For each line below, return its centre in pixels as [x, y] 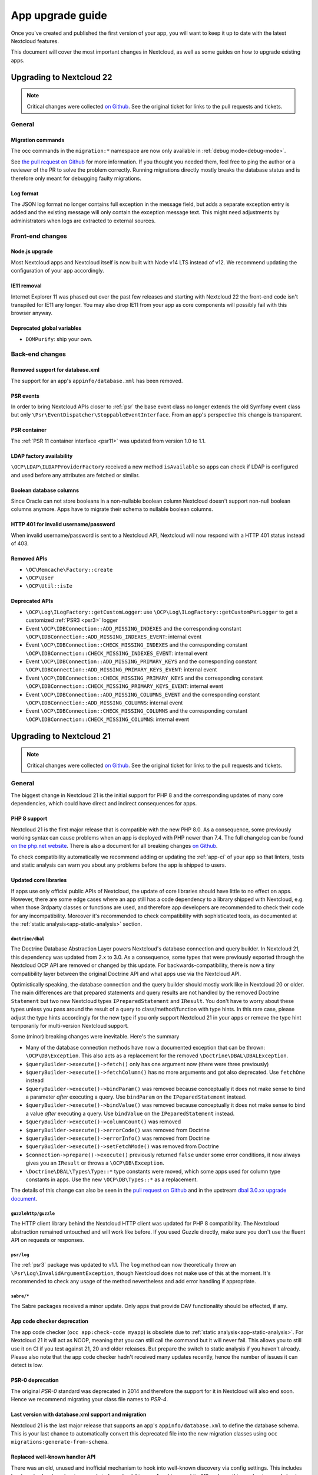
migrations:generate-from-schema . [60, 1442]
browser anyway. [32, 313]
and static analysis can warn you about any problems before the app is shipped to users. [119, 865]
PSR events [25, 396]
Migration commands [38, 140]
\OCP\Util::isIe [49, 586]
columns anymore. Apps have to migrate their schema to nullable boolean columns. [112, 509]
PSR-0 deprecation [35, 1380]
